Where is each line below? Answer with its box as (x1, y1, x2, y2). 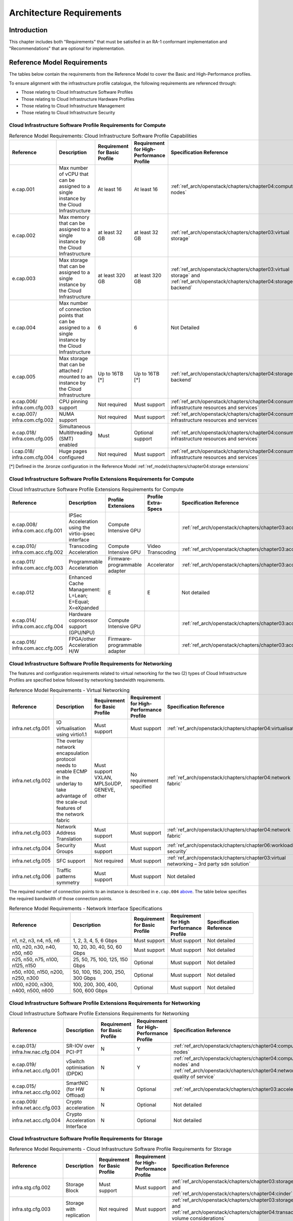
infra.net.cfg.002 (12, 777, 51, 784)
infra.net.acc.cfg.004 (12, 1116, 61, 1123)
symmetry (56, 879, 80, 886)
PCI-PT (66, 1048, 83, 1055)
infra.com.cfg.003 (12, 404, 54, 411)
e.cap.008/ (12, 521, 38, 528)
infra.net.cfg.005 (12, 858, 51, 864)
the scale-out (56, 799, 87, 805)
